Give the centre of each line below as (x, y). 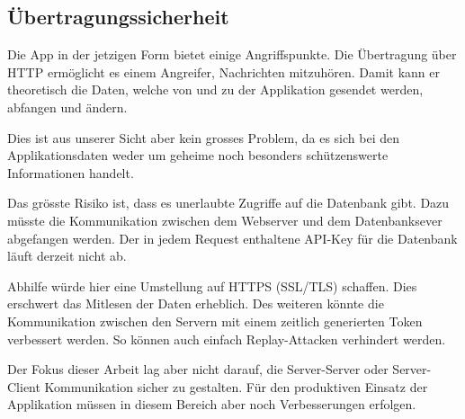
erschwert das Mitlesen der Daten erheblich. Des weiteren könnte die (196, 303)
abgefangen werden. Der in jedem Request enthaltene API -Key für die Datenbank (232, 238)
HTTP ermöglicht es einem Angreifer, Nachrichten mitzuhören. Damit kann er (224, 71)
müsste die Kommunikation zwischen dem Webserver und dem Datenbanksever (225, 220)
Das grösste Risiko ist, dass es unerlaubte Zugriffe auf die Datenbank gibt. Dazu (228, 203)
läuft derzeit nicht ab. (67, 256)
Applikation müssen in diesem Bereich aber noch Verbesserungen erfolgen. (212, 404)
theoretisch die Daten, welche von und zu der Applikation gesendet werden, (215, 89)
